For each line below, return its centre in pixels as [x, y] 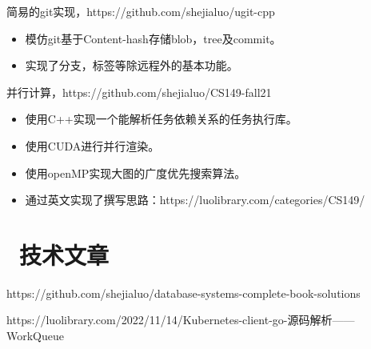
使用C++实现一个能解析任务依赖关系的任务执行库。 [161, 119]
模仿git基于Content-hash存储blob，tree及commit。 [153, 38]
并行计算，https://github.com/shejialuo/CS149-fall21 [139, 92]
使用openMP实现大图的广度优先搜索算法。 [136, 172]
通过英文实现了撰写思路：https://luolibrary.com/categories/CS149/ [195, 200]
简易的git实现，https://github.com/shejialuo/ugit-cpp [141, 11]
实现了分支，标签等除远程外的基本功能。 [132, 65]
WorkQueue [36, 336]
